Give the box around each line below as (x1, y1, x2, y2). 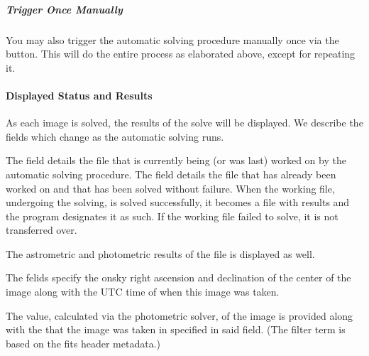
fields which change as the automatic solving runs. (6, 129, 224, 144)
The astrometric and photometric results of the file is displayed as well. (6, 246, 315, 261)
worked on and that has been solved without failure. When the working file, (6, 180, 335, 195)
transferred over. (6, 222, 77, 237)
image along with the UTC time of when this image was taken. (6, 284, 280, 299)
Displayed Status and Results (6, 87, 153, 102)
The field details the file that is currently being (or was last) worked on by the (6, 153, 346, 168)
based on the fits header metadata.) (6, 335, 160, 350)
